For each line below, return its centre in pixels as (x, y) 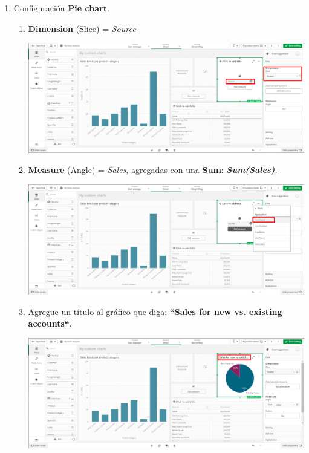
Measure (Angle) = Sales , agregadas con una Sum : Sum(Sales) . (153, 170)
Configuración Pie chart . (61, 8)
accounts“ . (50, 323)
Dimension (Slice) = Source (82, 28)
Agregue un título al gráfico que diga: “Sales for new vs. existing (155, 311)
